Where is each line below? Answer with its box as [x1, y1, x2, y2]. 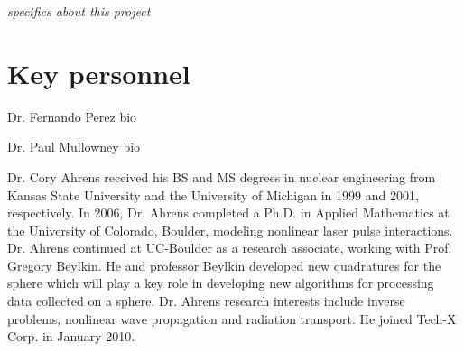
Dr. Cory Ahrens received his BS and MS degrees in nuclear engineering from [7, 167, 436, 186]
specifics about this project [7, 2, 151, 20]
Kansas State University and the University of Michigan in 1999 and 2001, [7, 185, 419, 204]
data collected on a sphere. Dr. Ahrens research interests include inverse [7, 291, 405, 310]
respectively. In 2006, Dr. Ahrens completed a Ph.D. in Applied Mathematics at [7, 203, 450, 222]
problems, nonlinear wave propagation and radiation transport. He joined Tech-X [7, 309, 457, 328]
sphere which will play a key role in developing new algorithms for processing [7, 273, 434, 292]
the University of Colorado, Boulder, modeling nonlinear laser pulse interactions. [7, 220, 453, 239]
